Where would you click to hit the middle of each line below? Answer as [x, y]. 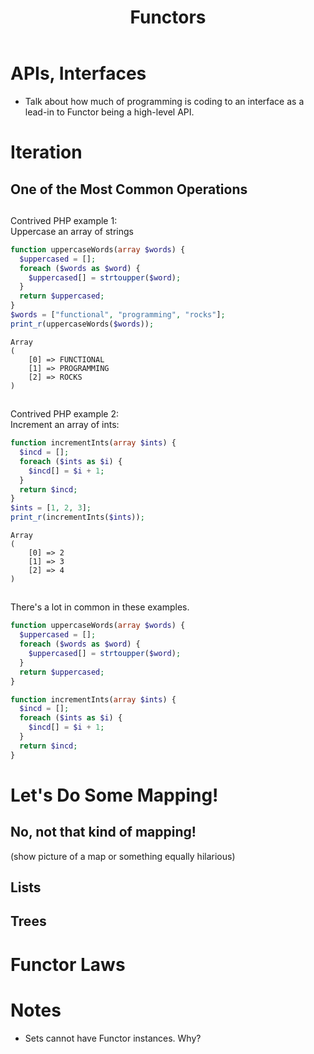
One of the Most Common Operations [129, 189]
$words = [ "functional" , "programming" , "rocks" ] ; [118, 315]
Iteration [46, 152]
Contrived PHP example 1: [64, 220]
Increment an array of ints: [65, 425]
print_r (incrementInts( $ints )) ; [77, 517]
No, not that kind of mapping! [103, 832]
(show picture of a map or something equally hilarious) [123, 856]
